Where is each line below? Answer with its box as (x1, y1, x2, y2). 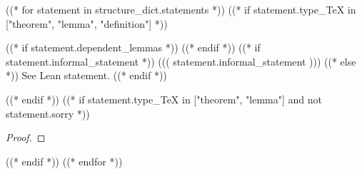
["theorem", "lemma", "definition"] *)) (6, 16, 168, 31)
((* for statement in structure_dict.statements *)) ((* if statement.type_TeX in (6, 2, 356, 16)
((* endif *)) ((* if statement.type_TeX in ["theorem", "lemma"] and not (6, 91, 323, 106)
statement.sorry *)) (6, 106, 90, 121)
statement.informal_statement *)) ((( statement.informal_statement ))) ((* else (6, 53, 356, 68)
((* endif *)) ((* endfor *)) (6, 153, 123, 168)
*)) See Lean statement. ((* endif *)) (6, 68, 167, 83)
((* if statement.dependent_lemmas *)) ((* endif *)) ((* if (6, 40, 261, 55)
